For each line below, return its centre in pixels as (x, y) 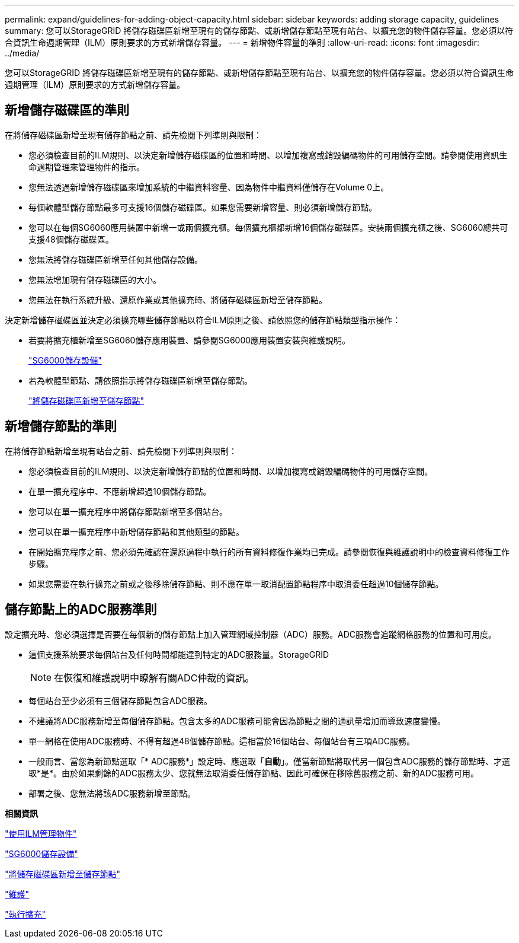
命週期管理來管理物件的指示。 (86, 167)
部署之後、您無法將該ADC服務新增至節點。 (112, 793)
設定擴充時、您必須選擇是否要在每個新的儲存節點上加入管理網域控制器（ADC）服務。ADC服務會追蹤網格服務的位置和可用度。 (251, 634)
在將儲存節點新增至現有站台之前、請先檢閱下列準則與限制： (121, 451)
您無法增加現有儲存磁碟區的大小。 (95, 279)
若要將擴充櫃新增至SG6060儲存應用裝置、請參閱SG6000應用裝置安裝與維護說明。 (190, 340)
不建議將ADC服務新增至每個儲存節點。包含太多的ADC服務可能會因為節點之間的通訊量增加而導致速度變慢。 (237, 721)
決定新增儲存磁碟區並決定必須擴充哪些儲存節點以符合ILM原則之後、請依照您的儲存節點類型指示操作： (203, 320)
